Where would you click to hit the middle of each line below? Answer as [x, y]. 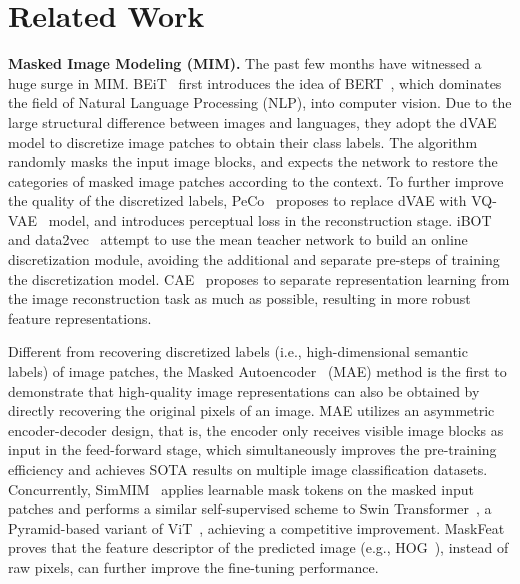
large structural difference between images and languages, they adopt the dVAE [252, 121]
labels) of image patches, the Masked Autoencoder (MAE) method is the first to [257, 371]
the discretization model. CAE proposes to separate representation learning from [259, 278]
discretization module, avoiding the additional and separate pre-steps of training [254, 259]
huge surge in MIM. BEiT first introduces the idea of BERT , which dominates [255, 82]
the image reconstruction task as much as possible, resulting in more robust [239, 298]
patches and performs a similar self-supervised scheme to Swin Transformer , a [250, 508]
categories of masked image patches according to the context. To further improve [256, 180]
